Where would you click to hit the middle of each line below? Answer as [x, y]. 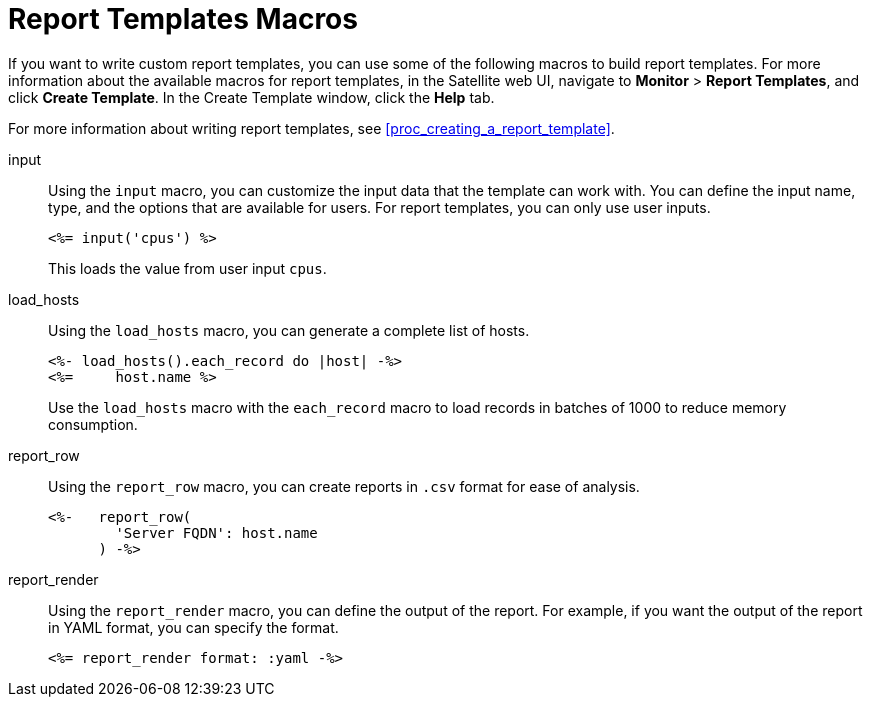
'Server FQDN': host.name [216, 532]
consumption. [93, 424]
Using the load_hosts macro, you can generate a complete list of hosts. [289, 330]
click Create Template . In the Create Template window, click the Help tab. [251, 97]
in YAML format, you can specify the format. [193, 627]
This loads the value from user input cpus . [187, 268]
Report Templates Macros [183, 19]
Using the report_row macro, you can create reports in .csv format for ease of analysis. [344, 486]
